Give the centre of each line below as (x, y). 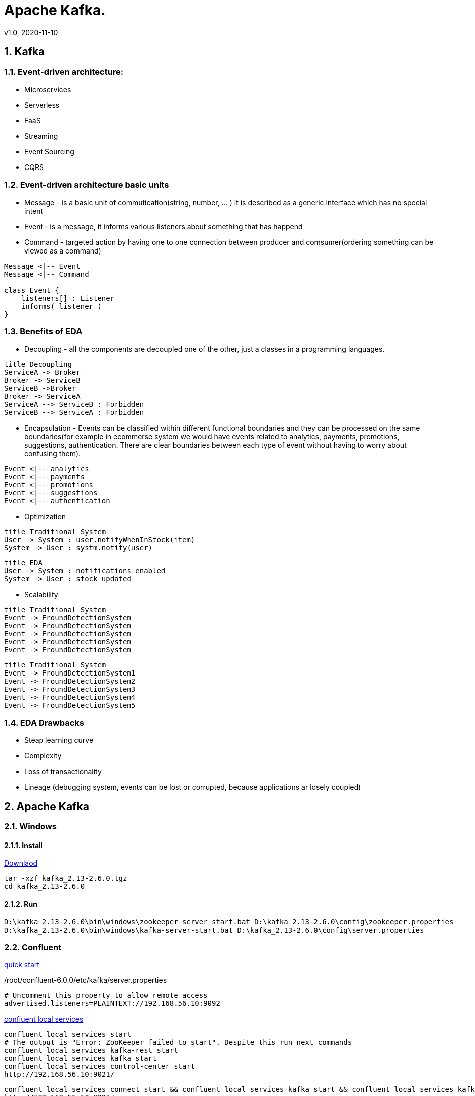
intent (34, 211)
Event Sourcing (49, 151)
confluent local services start (68, 1034)
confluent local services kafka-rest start (91, 1050)
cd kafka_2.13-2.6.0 (45, 887)
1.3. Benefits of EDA (43, 332)
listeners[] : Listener (68, 298)
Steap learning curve (59, 740)
